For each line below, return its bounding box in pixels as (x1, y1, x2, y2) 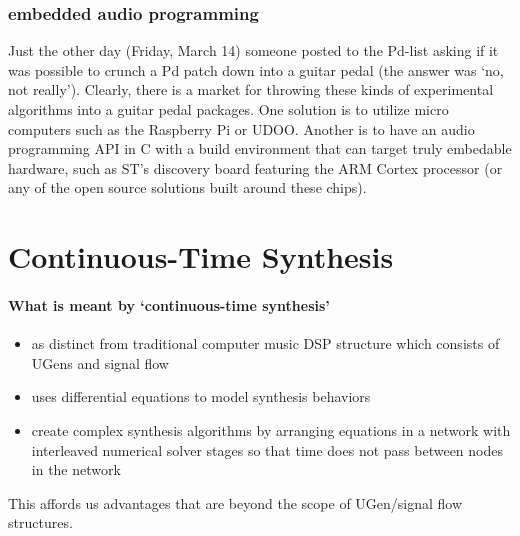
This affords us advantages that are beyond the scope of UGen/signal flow (8, 492, 463, 513)
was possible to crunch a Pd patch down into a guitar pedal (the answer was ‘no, (8, 59, 504, 80)
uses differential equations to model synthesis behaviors (31, 386, 371, 407)
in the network (31, 459, 121, 480)
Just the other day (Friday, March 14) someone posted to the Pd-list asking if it (8, 40, 499, 61)
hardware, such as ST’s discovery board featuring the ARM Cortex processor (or (8, 157, 503, 178)
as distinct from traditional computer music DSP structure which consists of (31, 333, 500, 354)
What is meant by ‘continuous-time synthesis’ (8, 294, 330, 315)
